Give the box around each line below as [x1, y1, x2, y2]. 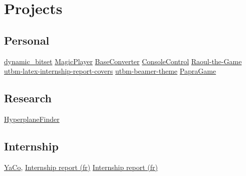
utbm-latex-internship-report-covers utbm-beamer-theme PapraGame [4, 66, 216, 76]
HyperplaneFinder [4, 113, 60, 124]
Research [4, 90, 52, 106]
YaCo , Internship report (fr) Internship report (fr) [4, 161, 158, 172]
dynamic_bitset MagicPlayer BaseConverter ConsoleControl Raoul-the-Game [4, 56, 242, 66]
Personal [4, 32, 50, 48]
